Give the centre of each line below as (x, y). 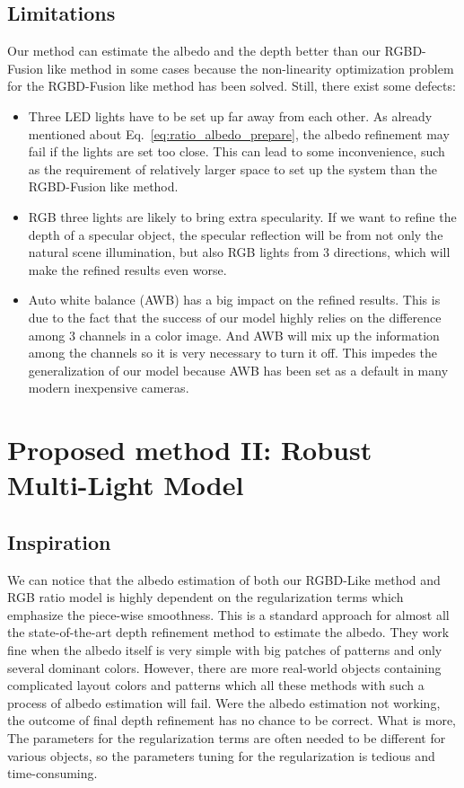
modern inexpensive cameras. (109, 388)
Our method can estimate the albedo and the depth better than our (194, 51)
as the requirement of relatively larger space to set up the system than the (232, 168)
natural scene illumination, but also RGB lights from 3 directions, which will (239, 252)
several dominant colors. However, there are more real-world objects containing (224, 667)
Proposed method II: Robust (190, 450)
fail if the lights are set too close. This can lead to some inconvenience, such (236, 151)
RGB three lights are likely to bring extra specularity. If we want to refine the (242, 216)
